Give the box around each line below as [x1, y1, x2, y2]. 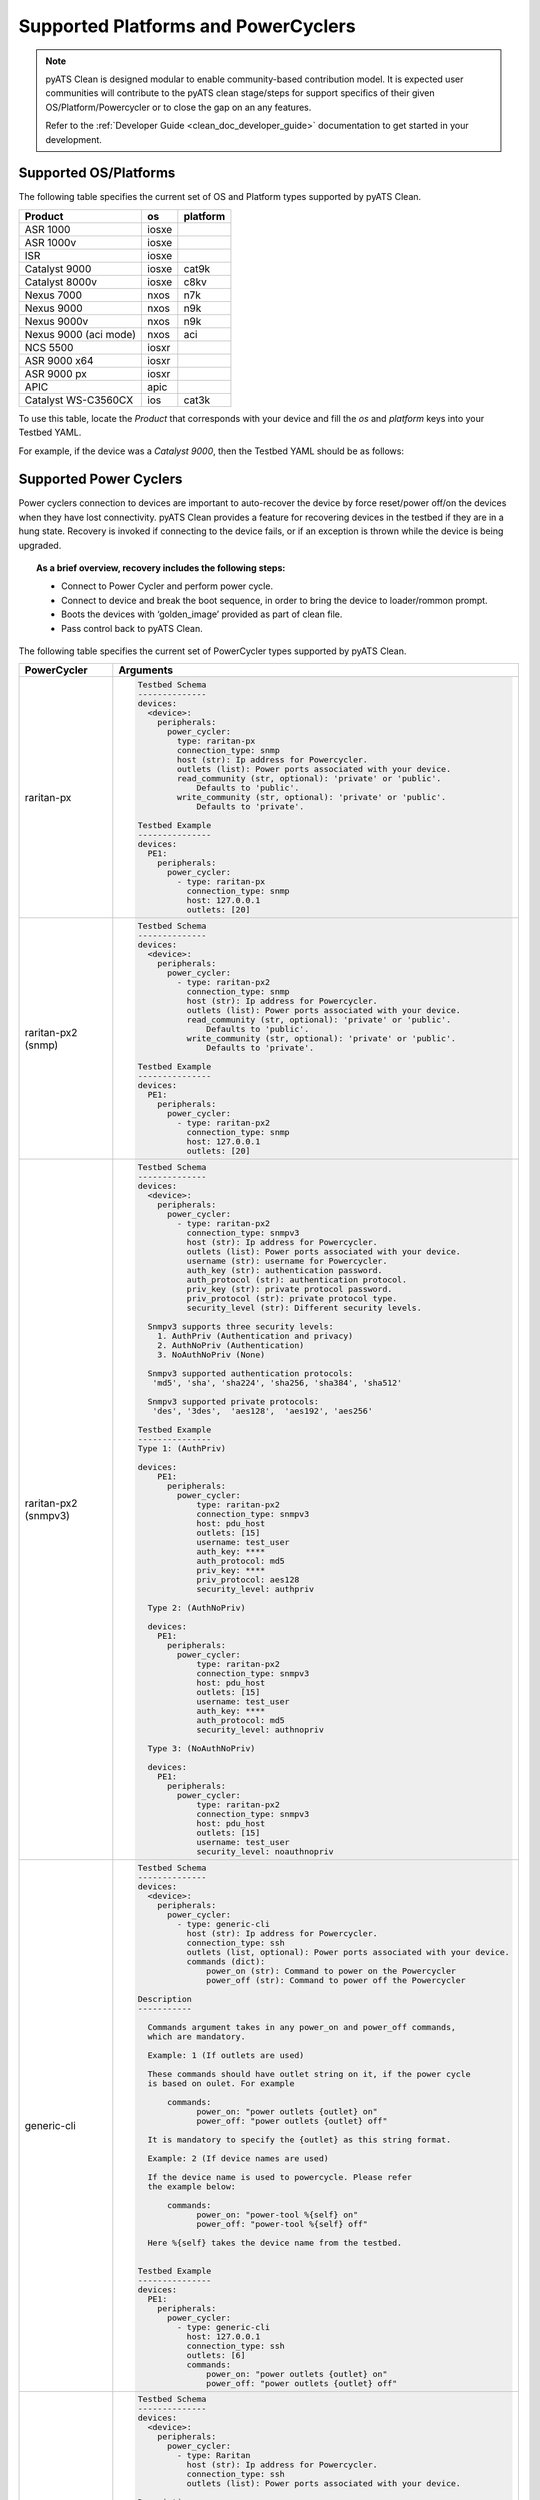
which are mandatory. [147, 2031, 246, 2042]
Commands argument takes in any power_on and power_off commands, [147, 2021, 457, 2032]
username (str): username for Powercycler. [186, 1255, 388, 1266]
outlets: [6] [186, 2350, 246, 2360]
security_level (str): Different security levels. [186, 1302, 422, 1313]
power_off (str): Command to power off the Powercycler [206, 1975, 466, 1985]
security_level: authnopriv [196, 1724, 324, 1735]
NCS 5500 [24, 340, 74, 354]
